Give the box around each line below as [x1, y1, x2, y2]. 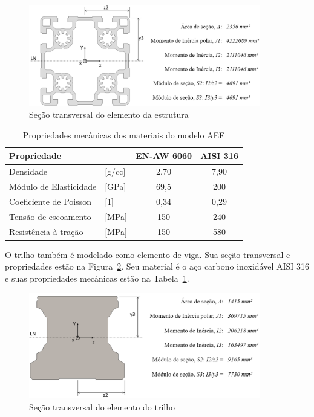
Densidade [9, 165, 47, 178]
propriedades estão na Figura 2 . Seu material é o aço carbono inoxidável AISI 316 [5, 260, 310, 273]
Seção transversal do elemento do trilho [29, 400, 175, 413]
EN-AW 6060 [135, 149, 192, 162]
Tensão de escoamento [9, 210, 91, 222]
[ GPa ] [105, 180, 126, 193]
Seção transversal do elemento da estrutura [29, 108, 189, 121]
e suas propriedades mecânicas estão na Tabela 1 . [5, 271, 189, 284]
